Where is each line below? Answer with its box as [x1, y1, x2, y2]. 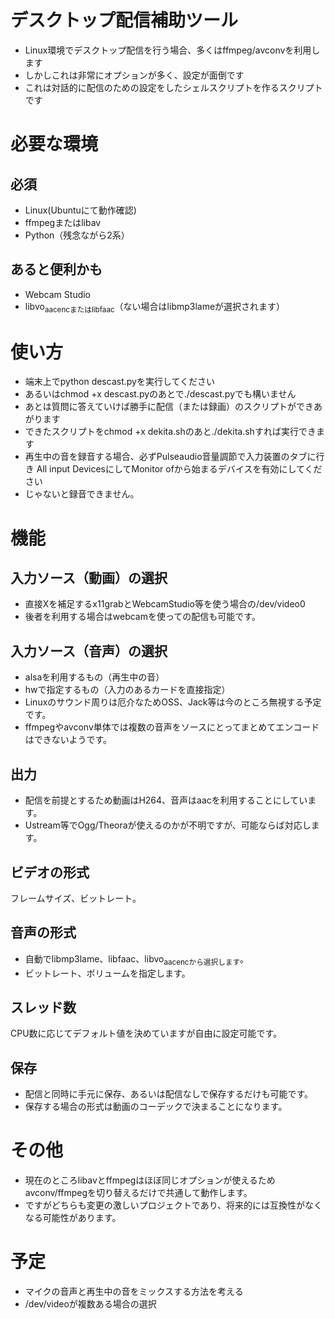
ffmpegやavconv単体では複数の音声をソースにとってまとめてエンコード [24, 721, 320, 733]
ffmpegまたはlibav [24, 216, 102, 228]
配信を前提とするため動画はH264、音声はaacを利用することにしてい [24, 794, 308, 806]
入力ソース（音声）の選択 [10, 642, 168, 660]
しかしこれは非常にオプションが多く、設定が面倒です [24, 69, 245, 81]
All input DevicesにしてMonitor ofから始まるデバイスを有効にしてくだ [36, 463, 323, 475]
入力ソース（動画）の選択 [10, 570, 168, 587]
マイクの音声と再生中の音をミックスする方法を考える [24, 1286, 244, 1298]
